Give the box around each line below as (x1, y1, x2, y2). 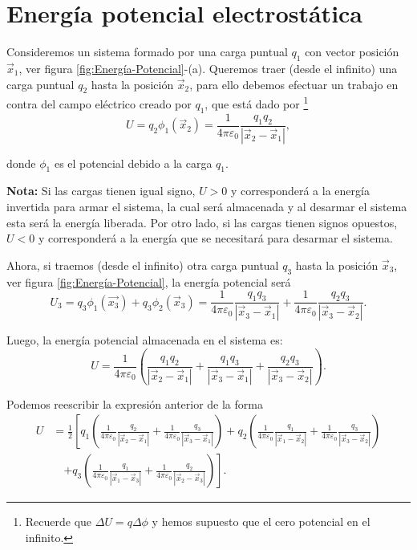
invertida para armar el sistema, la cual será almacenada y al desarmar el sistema (6, 198, 407, 215)
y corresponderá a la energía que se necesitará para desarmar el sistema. (38, 230, 393, 246)
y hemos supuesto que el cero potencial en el (152, 513, 370, 530)
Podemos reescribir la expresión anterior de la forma (6, 395, 263, 412)
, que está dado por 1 (204, 93, 309, 112)
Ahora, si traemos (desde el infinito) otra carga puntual (6, 256, 279, 273)
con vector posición (305, 43, 399, 60)
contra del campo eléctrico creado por (6, 95, 192, 112)
